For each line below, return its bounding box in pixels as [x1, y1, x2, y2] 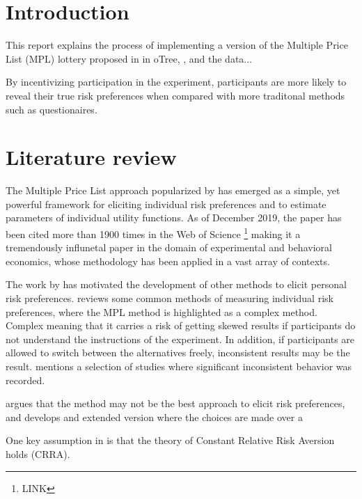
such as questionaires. [6, 102, 97, 116]
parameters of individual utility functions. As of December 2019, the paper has [6, 210, 342, 225]
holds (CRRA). [6, 446, 70, 461]
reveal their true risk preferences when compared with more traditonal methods [6, 88, 345, 102]
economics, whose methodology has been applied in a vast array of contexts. [6, 253, 330, 268]
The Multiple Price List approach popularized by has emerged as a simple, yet [6, 183, 340, 198]
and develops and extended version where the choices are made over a [6, 409, 303, 424]
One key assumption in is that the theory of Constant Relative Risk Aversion [6, 433, 335, 447]
